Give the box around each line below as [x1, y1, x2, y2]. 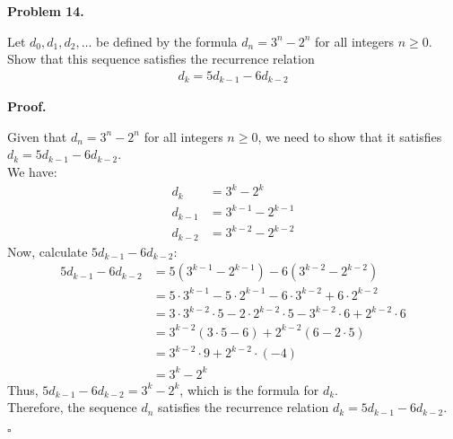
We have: [7, 162, 57, 181]
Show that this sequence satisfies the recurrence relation [7, 49, 315, 68]
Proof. [7, 97, 47, 116]
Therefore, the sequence [7, 398, 137, 417]
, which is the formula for [179, 380, 319, 399]
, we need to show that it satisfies [257, 127, 442, 145]
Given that [7, 127, 67, 145]
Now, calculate [7, 241, 88, 260]
